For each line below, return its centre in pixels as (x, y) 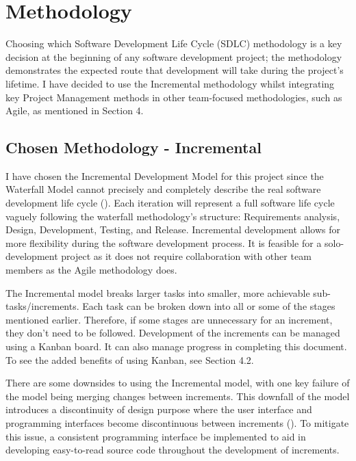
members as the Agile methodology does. (91, 270)
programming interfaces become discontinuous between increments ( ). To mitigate (177, 422)
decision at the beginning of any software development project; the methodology (174, 56)
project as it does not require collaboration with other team (186, 256)
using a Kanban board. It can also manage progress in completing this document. (176, 346)
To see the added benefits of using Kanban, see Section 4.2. (130, 359)
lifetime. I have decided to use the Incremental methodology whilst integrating (170, 83)
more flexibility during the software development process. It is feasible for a (164, 242)
